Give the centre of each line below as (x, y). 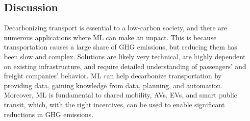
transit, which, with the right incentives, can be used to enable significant (114, 104)
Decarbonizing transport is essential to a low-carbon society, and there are (116, 28)
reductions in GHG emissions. (49, 114)
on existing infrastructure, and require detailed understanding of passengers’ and (125, 66)
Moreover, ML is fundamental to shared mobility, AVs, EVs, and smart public (121, 95)
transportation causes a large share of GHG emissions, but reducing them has (121, 47)
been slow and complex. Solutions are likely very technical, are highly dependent (125, 56)
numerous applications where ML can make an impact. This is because (110, 37)
